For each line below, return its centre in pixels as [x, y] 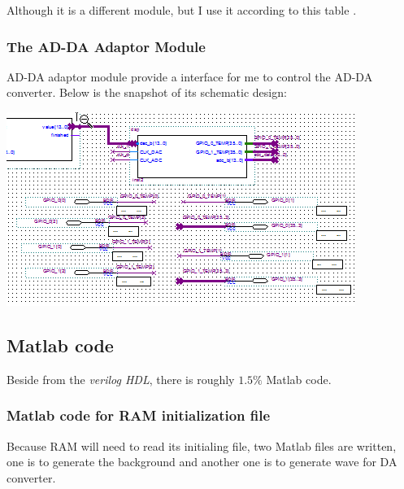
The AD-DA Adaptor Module [106, 46]
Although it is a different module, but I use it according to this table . [182, 10]
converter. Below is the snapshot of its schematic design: [147, 92]
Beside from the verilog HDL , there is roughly [121, 379]
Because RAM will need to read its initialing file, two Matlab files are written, [202, 445]
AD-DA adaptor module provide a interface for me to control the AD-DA [190, 76]
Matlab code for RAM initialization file [139, 415]
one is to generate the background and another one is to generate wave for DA [202, 462]
